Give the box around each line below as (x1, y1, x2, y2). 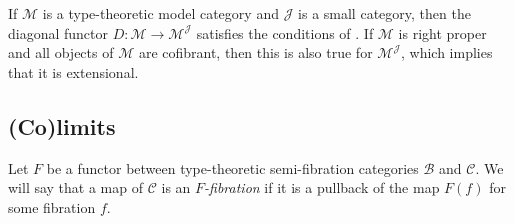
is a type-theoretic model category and (42, 3, 279, 23)
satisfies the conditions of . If (196, 22, 374, 43)
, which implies (401, 42, 493, 63)
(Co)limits (8, 110, 116, 141)
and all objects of (8, 42, 114, 63)
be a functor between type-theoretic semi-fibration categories (46, 157, 419, 178)
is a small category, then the (298, 3, 471, 23)
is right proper (398, 22, 487, 43)
